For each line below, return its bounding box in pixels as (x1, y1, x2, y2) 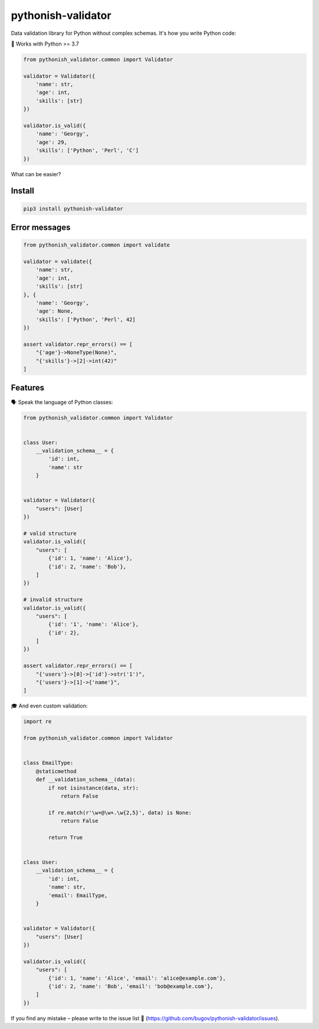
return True (48, 834, 83, 840)
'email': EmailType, (48, 892, 108, 898)
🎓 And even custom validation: (11, 702, 88, 709)
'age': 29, (35, 139, 67, 145)
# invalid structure (23, 596, 83, 603)
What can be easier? (11, 170, 61, 177)
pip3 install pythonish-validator (23, 205, 123, 212)
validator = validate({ (23, 258, 93, 265)
